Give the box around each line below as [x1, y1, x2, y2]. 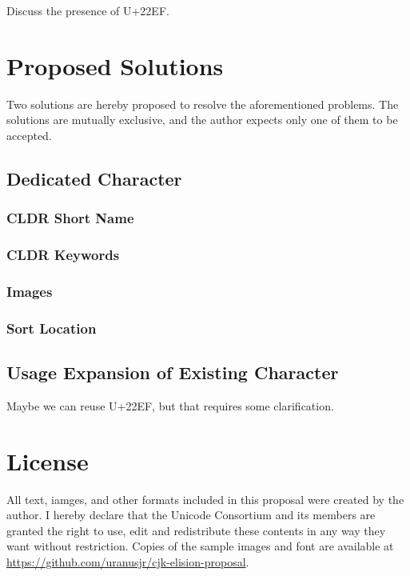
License [6, 444, 89, 477]
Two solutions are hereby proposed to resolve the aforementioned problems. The [6, 95, 399, 112]
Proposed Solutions [6, 49, 224, 82]
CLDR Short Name [6, 208, 134, 228]
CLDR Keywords [6, 245, 120, 265]
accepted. [6, 126, 52, 143]
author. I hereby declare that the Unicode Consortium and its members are [6, 506, 376, 523]
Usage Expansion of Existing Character [6, 360, 339, 385]
